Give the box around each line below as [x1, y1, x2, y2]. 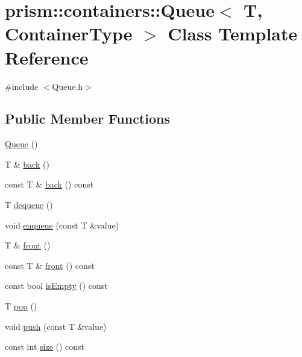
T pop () [5, 300, 37, 312]
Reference [5, 45, 89, 69]
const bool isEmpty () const [5, 279, 108, 292]
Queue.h [52, 80, 83, 92]
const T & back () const [5, 178, 94, 191]
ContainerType [5, 21, 133, 46]
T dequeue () [5, 198, 53, 211]
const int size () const [5, 340, 85, 353]
